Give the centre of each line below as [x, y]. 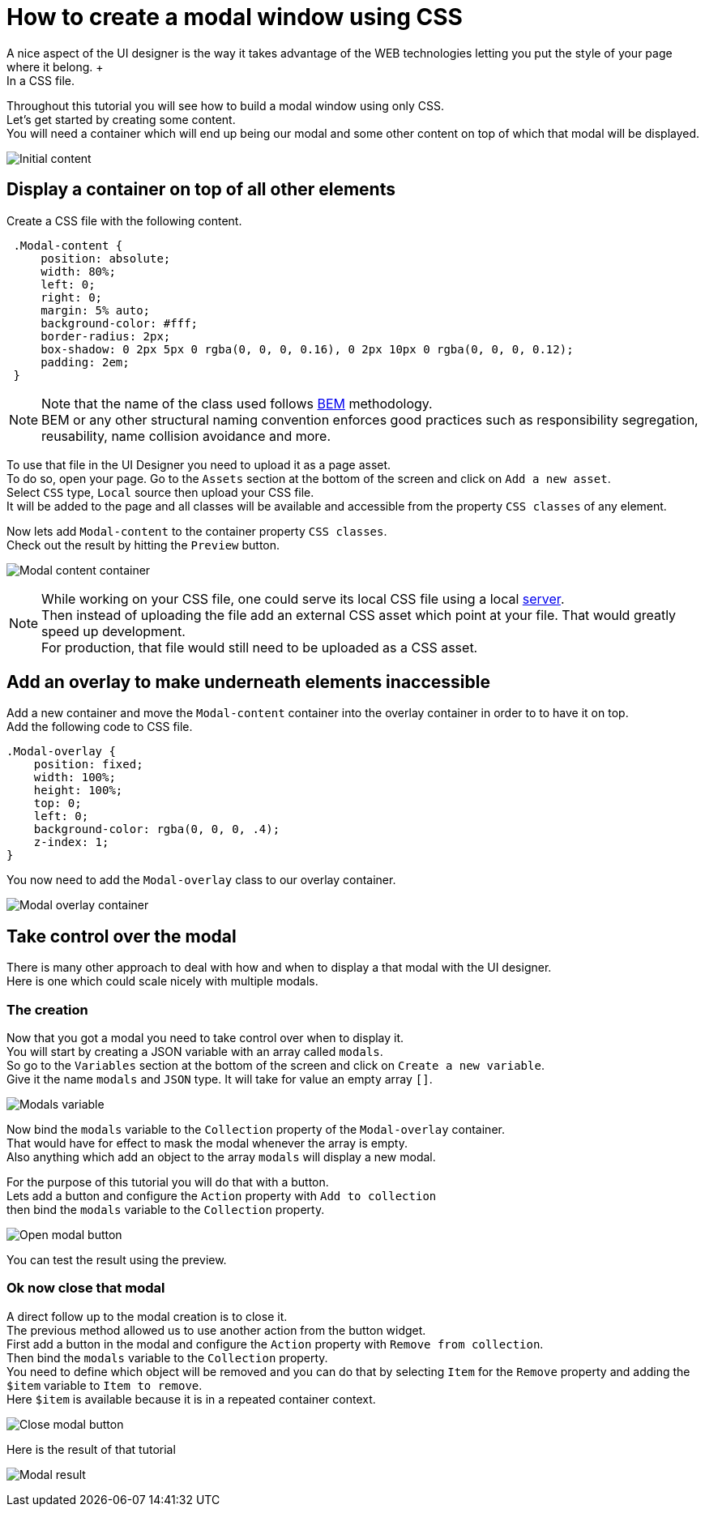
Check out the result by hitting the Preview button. [143, 545]
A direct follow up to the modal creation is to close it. [147, 1316]
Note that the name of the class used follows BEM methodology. [237, 403]
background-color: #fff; [120, 323]
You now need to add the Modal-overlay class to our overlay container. [201, 880]
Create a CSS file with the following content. [124, 220]
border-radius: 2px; [106, 336]
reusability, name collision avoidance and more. [186, 436]
